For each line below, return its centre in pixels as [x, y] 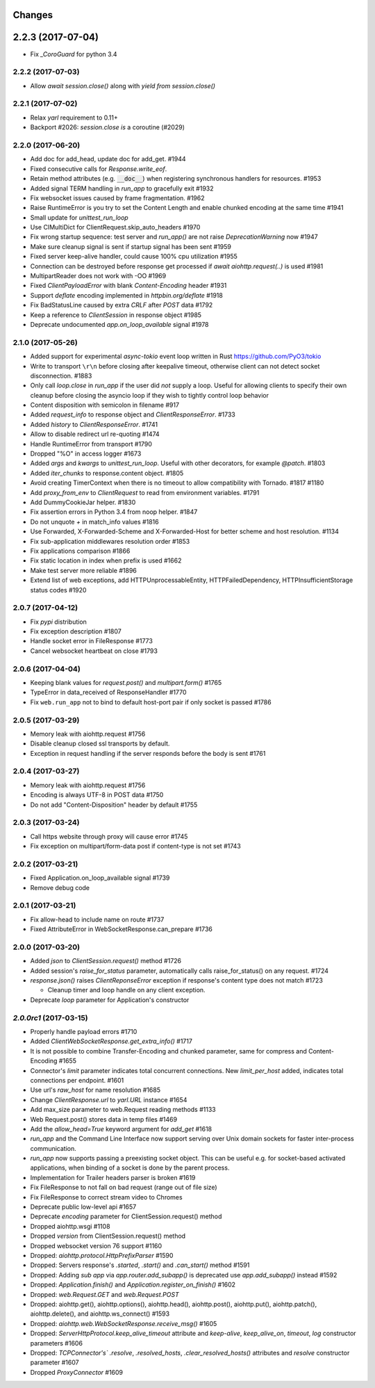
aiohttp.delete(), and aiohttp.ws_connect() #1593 [100, 1314]
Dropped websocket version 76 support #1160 [96, 1245]
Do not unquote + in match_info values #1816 [94, 522]
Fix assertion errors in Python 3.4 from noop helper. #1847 [114, 512]
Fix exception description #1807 [76, 631]
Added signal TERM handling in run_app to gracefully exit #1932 [122, 188]
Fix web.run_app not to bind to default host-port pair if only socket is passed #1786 [151, 702]
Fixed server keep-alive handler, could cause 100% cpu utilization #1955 [134, 257]
